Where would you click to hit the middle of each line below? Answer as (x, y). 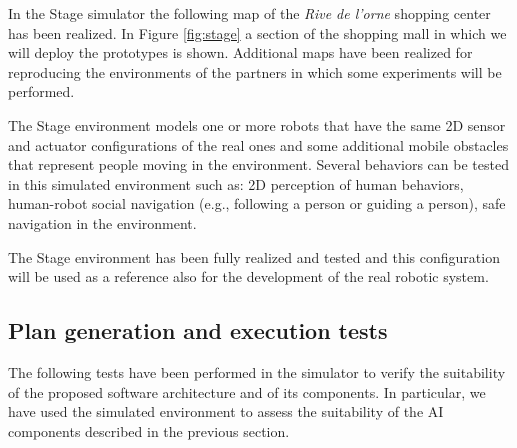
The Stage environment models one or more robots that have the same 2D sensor (257, 124)
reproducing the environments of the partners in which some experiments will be (255, 71)
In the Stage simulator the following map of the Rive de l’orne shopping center (249, 13)
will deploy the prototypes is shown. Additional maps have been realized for (240, 52)
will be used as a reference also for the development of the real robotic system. (248, 276)
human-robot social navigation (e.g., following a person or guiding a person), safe (257, 203)
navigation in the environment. (102, 222)
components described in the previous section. (149, 430)
